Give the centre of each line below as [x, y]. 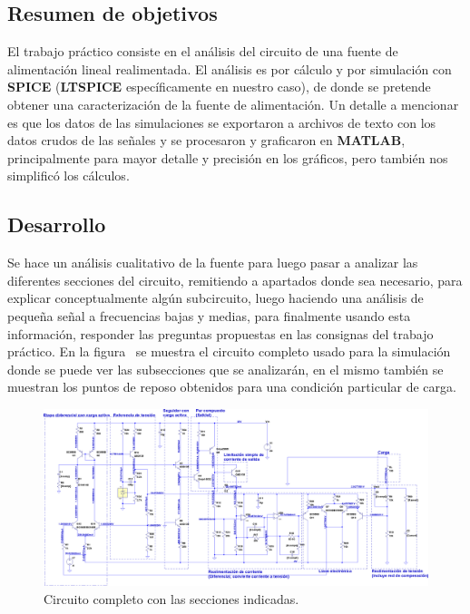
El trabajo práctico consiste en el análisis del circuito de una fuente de [203, 51]
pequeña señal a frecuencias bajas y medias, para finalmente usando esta [209, 315]
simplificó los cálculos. [69, 175]
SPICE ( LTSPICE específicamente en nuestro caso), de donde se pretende [219, 87]
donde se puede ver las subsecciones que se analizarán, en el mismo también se [225, 369]
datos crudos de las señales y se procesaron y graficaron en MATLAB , [206, 140]
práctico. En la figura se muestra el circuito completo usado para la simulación [229, 351]
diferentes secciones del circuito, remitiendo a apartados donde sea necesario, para [235, 280]
